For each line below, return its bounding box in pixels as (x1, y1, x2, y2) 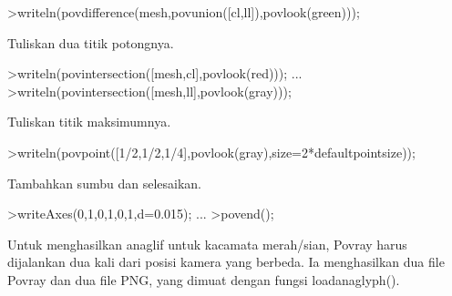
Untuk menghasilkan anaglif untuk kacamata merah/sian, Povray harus (7, 234, 407, 253)
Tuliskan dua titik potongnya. (7, 33, 174, 52)
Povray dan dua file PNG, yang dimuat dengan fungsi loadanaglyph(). (7, 270, 400, 289)
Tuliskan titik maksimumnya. (7, 112, 171, 131)
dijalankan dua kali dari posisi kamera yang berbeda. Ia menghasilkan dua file (7, 252, 445, 271)
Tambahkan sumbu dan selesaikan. (7, 173, 201, 192)
